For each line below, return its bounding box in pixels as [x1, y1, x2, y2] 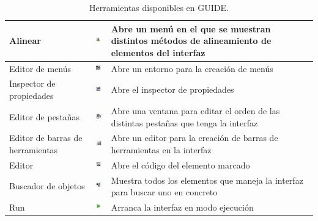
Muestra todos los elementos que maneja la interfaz [111, 173, 303, 186]
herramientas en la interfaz [111, 143, 212, 156]
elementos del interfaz [111, 46, 205, 59]
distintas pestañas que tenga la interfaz [111, 116, 258, 129]
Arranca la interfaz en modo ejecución [111, 201, 254, 214]
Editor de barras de [9, 131, 83, 144]
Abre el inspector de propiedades [111, 83, 234, 96]
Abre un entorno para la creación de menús [111, 62, 273, 74]
